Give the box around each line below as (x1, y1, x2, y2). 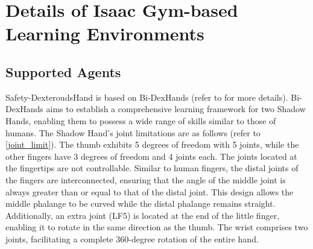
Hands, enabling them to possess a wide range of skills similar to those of (5, 114, 276, 127)
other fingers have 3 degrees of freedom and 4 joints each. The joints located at (5, 150, 297, 162)
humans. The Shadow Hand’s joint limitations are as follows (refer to (5, 126, 261, 139)
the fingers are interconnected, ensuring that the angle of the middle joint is (5, 173, 286, 186)
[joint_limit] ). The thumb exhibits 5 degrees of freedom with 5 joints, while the (5, 138, 299, 151)
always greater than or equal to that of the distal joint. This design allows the (5, 185, 294, 198)
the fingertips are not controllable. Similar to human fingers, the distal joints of (5, 162, 299, 174)
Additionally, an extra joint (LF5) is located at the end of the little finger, (5, 209, 280, 221)
